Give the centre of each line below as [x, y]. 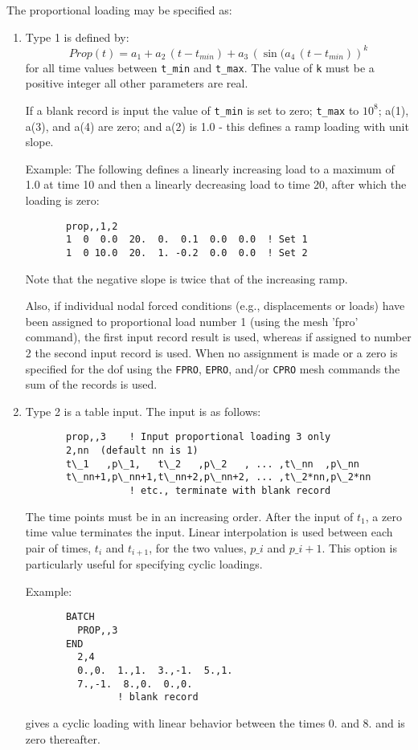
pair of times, [58, 547]
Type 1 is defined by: [77, 37]
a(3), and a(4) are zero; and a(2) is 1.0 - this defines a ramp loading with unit [217, 126]
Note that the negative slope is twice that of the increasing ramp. [186, 278]
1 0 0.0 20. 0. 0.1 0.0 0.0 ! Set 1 [186, 240]
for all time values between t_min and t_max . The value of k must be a [200, 67]
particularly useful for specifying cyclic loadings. [144, 564]
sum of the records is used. [91, 384]
